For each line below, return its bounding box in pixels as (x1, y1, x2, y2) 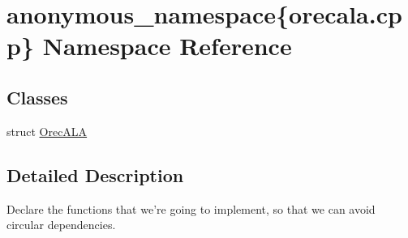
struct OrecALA (6, 122, 88, 139)
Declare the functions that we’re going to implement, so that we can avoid (6, 200, 376, 217)
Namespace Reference (42, 29, 292, 62)
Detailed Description (6, 162, 184, 187)
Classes (6, 84, 68, 109)
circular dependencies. (6, 216, 116, 233)
